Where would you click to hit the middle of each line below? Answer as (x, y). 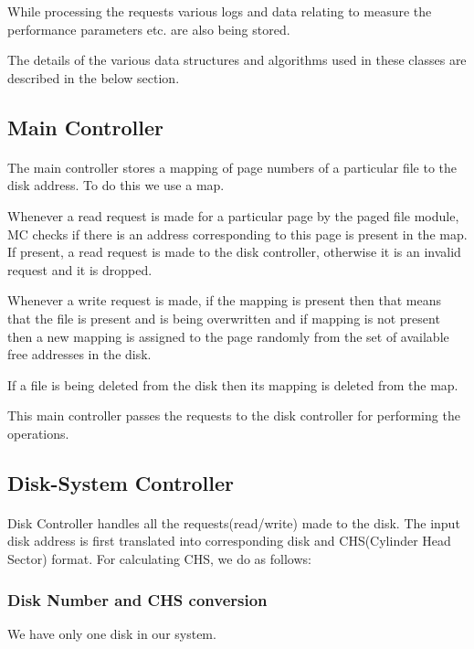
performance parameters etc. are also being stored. (149, 29)
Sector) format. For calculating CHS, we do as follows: (159, 559)
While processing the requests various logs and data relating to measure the (220, 11)
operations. (38, 433)
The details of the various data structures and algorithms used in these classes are (237, 60)
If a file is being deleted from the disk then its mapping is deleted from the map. (233, 384)
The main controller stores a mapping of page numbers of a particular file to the (232, 167)
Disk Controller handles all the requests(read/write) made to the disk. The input (234, 522)
